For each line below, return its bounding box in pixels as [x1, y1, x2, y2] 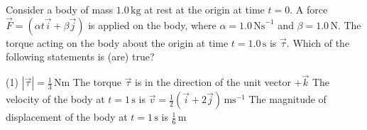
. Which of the [286, 35, 350, 50]
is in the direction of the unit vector [135, 75, 291, 90]
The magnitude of [248, 92, 327, 107]
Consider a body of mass [6, 2, 114, 16]
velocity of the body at [6, 92, 105, 107]
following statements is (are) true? [6, 49, 155, 64]
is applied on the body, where [88, 17, 217, 32]
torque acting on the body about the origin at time [6, 35, 229, 50]
